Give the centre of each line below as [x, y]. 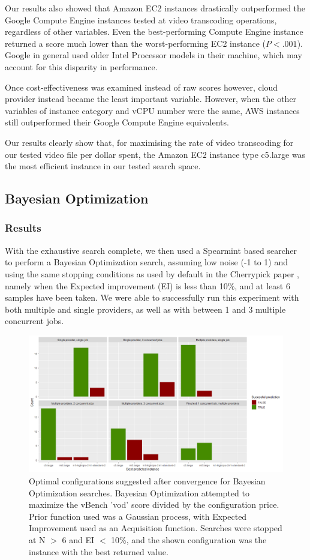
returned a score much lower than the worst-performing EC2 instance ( [136, 43]
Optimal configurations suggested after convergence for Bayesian [147, 481]
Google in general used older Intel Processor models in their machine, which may [154, 55]
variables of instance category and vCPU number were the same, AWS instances [152, 110]
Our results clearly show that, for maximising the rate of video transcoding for [149, 142]
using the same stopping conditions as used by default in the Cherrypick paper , [152, 273]
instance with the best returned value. [99, 551]
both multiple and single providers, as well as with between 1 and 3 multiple [145, 309]
